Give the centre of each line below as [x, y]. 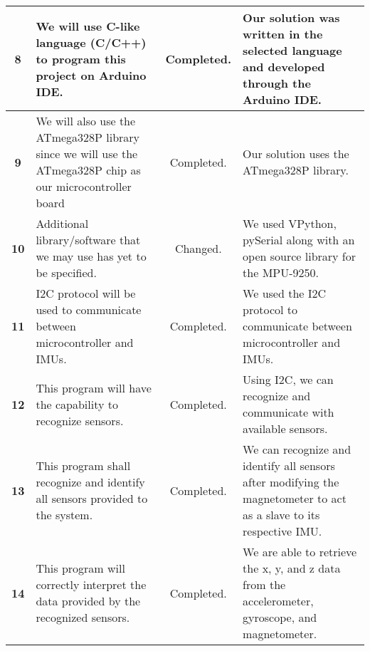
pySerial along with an [299, 240]
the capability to [77, 404]
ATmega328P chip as [88, 170]
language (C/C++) [91, 42]
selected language [292, 50]
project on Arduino [91, 75]
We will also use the [86, 121]
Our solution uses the [296, 153]
